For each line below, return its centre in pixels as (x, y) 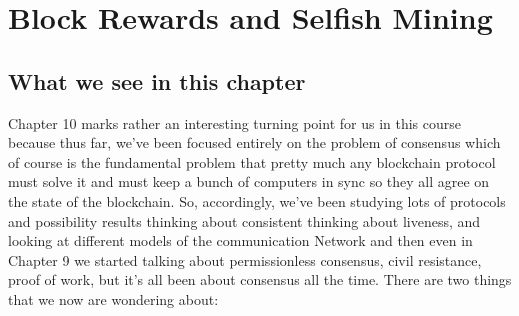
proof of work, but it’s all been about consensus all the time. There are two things (260, 279)
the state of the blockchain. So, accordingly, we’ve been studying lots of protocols (257, 200)
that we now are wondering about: (113, 298)
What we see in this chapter (157, 80)
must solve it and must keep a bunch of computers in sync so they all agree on (249, 181)
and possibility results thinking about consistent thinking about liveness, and (244, 220)
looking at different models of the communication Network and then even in (240, 240)
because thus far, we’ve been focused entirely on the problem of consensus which (254, 142)
